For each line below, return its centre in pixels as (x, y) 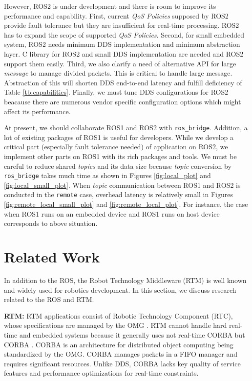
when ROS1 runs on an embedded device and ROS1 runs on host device (112, 213)
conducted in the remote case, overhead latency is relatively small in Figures (118, 194)
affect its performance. (37, 111)
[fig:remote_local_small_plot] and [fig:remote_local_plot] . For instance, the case (126, 204)
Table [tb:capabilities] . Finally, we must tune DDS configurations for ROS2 (116, 92)
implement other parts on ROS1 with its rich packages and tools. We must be (120, 156)
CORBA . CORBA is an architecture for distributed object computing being (119, 344)
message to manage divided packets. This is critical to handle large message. (118, 73)
